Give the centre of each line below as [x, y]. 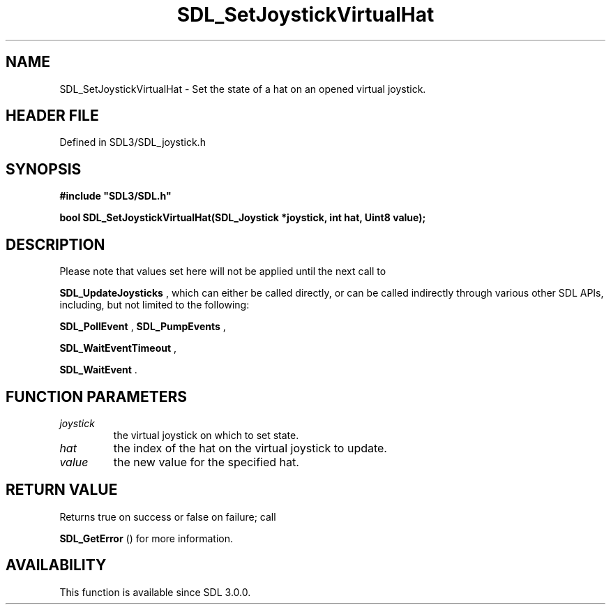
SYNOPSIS [44, 169]
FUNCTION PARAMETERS [96, 396]
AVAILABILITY [56, 565]
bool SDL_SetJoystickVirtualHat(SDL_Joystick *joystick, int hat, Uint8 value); [243, 218]
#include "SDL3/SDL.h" [115, 196]
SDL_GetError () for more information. [146, 538]
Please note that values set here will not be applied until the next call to [223, 271]
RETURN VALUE [62, 490]
